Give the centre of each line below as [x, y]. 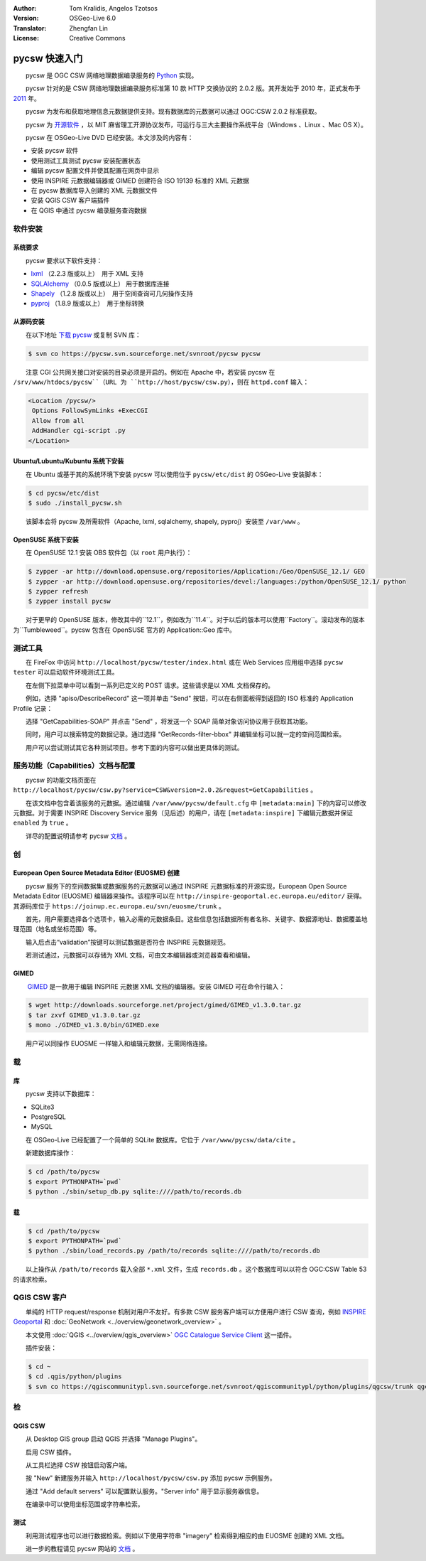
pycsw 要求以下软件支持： [64, 260]
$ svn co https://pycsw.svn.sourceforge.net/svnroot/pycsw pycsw [144, 353]
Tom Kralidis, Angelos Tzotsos [113, 8]
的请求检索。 [32, 1279]
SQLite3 [43, 1107]
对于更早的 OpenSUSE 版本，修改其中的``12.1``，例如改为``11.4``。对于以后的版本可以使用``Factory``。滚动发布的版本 [195, 620]
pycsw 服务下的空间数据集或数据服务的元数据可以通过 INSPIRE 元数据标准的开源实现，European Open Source [186, 886]
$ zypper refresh [58, 591]
